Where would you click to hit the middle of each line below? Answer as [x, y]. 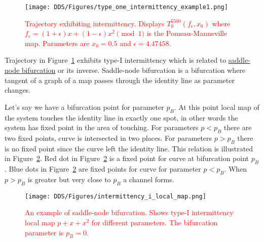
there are [238, 127]
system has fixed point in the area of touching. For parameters [102, 127]
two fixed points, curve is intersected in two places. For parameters [108, 138]
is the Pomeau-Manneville [187, 33]
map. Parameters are [57, 43]
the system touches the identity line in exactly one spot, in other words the [121, 117]
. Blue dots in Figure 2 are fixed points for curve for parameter [103, 169]
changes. [18, 90]
